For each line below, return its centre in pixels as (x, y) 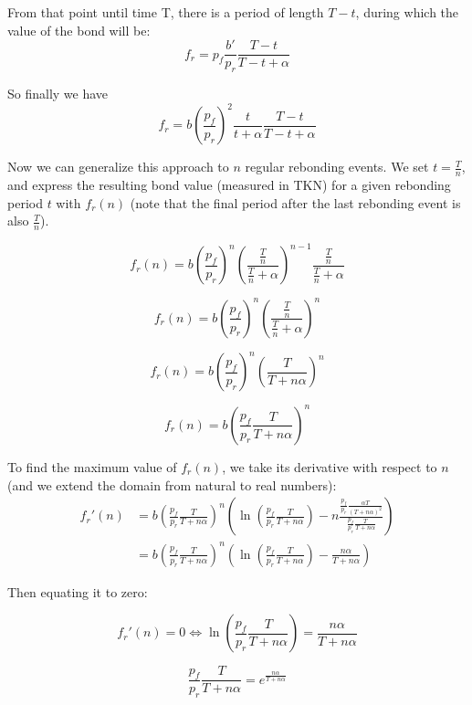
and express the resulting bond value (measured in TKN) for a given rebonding (229, 184)
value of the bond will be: (79, 30)
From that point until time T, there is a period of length (166, 12)
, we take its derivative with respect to (330, 466)
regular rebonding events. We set (337, 167)
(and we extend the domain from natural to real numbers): (172, 484)
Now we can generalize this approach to (118, 167)
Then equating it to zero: (78, 591)
